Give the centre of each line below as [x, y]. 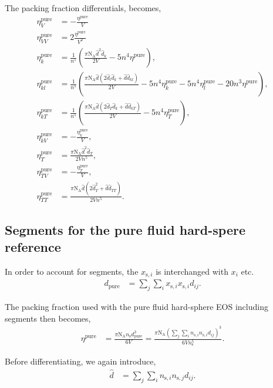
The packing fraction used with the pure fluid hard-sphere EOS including [136, 307]
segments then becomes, [48, 318]
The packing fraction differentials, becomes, [83, 8]
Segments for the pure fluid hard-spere [125, 229]
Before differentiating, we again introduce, [80, 361]
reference [33, 247]
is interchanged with [192, 271]
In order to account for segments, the [72, 271]
